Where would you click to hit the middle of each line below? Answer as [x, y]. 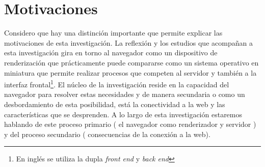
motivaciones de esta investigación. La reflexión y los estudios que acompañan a [128, 42]
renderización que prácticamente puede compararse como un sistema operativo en [131, 62]
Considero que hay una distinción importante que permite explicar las [113, 33]
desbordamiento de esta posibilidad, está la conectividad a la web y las [115, 104]
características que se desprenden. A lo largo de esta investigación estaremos [123, 114]
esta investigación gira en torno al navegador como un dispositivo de [111, 53]
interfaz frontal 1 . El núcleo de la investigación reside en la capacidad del [117, 83]
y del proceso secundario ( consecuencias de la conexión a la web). [107, 134]
